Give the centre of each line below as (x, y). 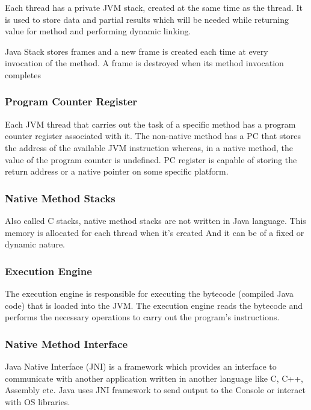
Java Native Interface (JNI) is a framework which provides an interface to (141, 366)
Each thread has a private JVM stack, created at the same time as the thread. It (154, 7)
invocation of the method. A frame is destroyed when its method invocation (144, 63)
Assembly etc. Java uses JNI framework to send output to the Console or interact (155, 390)
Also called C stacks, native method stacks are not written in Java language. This (155, 220)
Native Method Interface (66, 343)
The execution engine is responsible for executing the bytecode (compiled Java (149, 293)
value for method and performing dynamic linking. (98, 31)
